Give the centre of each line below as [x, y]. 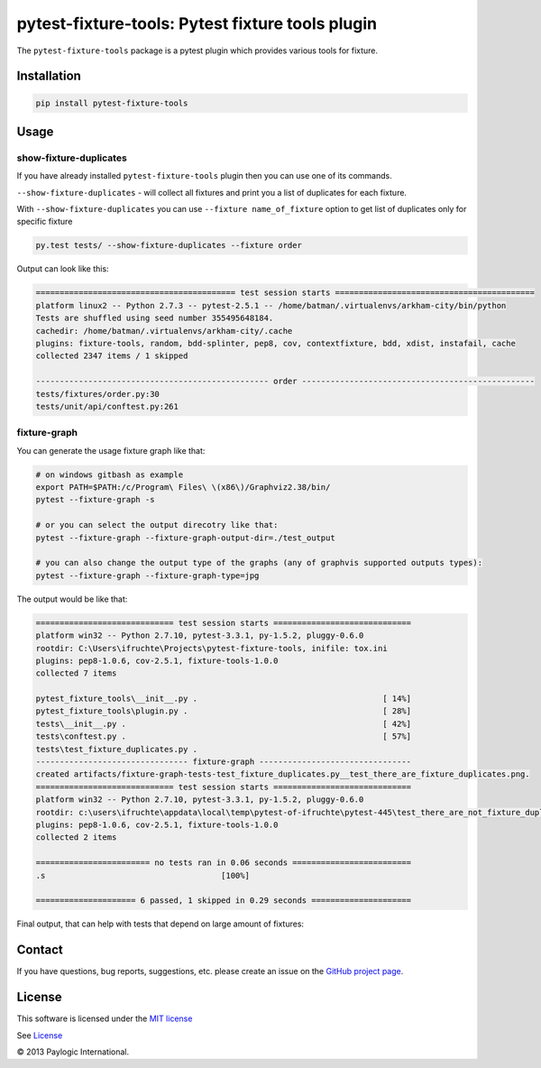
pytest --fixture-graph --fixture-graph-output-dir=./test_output [185, 538]
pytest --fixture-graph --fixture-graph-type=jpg [147, 575]
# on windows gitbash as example [110, 474]
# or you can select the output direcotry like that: [157, 525]
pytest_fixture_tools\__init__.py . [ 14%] [224, 699]
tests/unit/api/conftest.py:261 [107, 406]
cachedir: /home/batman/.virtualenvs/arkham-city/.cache [164, 331]
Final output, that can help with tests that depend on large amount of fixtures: [160, 924]
